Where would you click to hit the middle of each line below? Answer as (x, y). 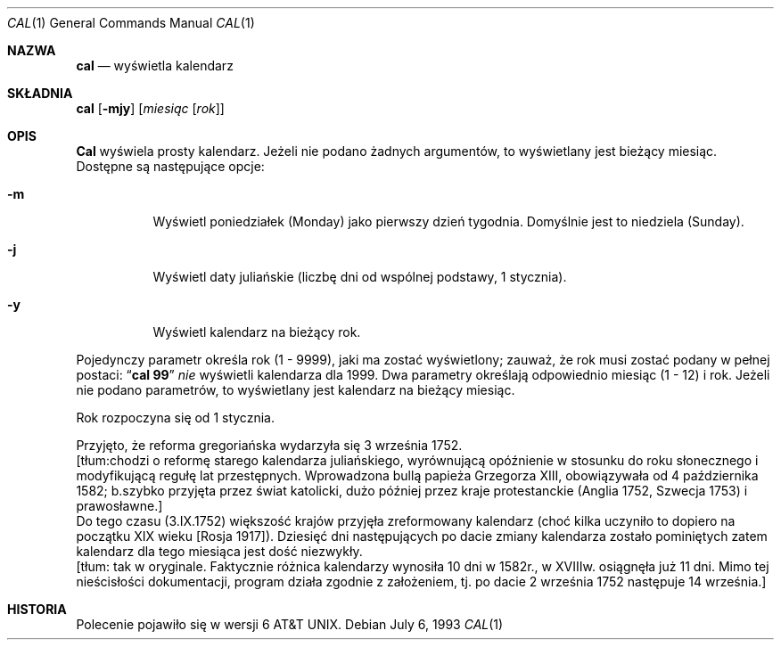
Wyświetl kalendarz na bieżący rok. (257, 332)
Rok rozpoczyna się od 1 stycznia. (175, 418)
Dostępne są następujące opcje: (170, 166)
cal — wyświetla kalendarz (155, 66)
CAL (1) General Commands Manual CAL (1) (131, 23)
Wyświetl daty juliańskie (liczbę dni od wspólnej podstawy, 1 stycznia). (360, 277)
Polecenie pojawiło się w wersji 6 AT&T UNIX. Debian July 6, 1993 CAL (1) (290, 624)
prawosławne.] (119, 506)
